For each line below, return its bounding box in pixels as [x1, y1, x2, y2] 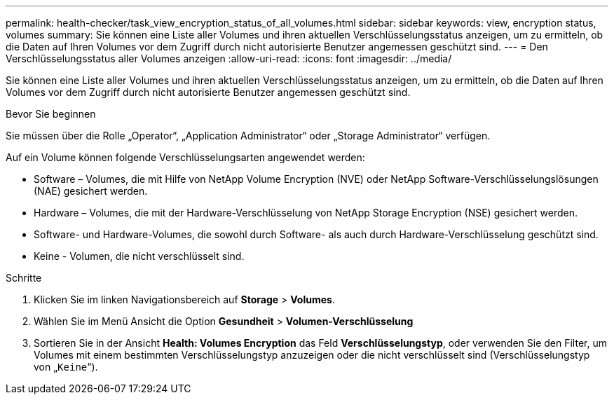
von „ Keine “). [34, 361, 98, 373]
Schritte [6, 272, 42, 284]
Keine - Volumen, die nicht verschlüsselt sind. [34, 250, 245, 262]
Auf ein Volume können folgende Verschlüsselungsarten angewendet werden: [6, 151, 365, 163]
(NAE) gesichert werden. [34, 185, 148, 197]
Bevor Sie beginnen [6, 108, 96, 120]
